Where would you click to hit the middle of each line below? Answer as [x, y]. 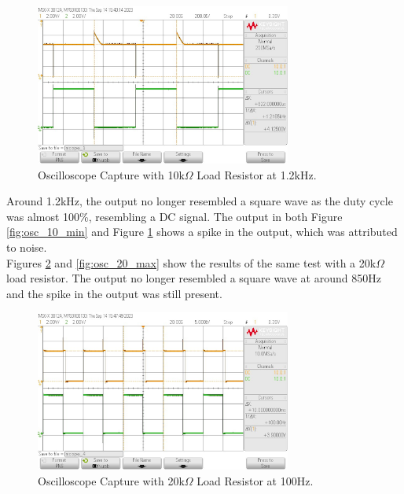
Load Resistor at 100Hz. [255, 480]
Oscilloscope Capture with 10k [111, 174]
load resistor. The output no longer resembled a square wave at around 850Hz [194, 278]
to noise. [27, 247]
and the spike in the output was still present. [114, 293]
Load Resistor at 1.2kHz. [257, 174]
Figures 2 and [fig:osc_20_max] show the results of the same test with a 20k [191, 262]
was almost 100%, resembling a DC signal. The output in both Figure [174, 216]
